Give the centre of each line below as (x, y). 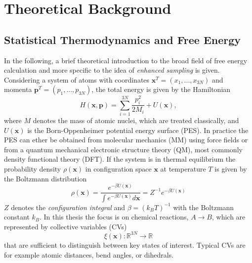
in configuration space (118, 168)
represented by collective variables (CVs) (65, 226)
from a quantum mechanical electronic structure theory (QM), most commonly (123, 149)
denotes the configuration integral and (68, 207)
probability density (33, 168)
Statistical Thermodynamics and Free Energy (123, 39)
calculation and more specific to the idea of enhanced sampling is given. (112, 70)
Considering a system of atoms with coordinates (77, 79)
